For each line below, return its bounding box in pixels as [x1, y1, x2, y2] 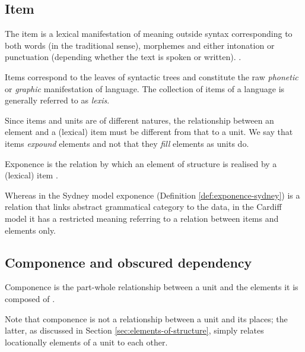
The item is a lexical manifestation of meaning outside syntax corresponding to [5, 27, 293, 40]
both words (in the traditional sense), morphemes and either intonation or [5, 39, 275, 51]
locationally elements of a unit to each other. [5, 335, 168, 348]
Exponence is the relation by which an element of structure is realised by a [5, 157, 277, 169]
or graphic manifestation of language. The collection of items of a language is [5, 82, 285, 95]
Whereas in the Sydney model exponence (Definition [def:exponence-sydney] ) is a [5, 188, 300, 201]
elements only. [5, 224, 56, 236]
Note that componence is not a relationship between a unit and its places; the [5, 312, 288, 325]
